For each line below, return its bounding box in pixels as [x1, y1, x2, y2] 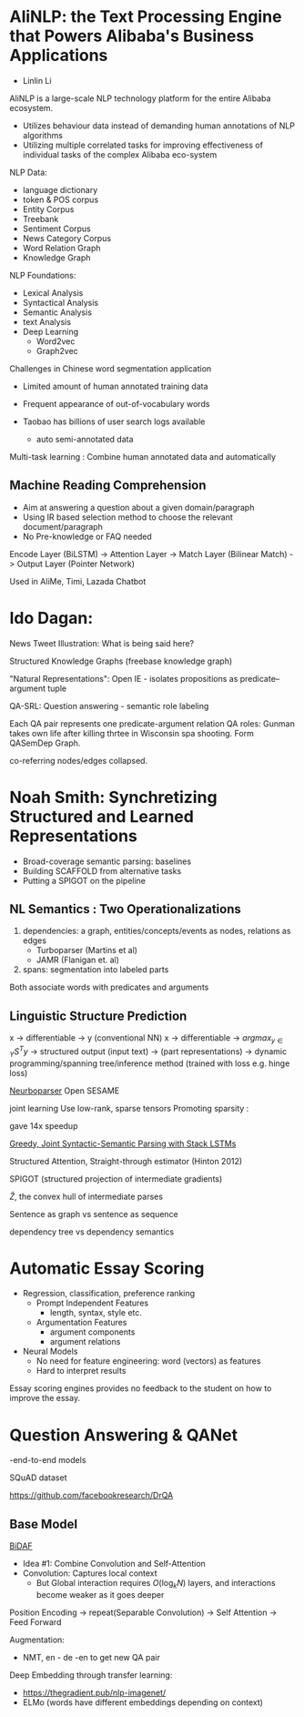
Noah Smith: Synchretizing [9, 787, 218, 808]
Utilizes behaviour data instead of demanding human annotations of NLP [22, 120, 296, 131]
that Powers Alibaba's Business [9, 25, 255, 46]
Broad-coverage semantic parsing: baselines [22, 856, 192, 867]
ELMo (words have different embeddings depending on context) [22, 1696, 264, 1708]
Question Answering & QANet [9, 1425, 238, 1445]
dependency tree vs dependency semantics [9, 1226, 175, 1237]
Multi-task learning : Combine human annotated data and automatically [9, 451, 276, 462]
